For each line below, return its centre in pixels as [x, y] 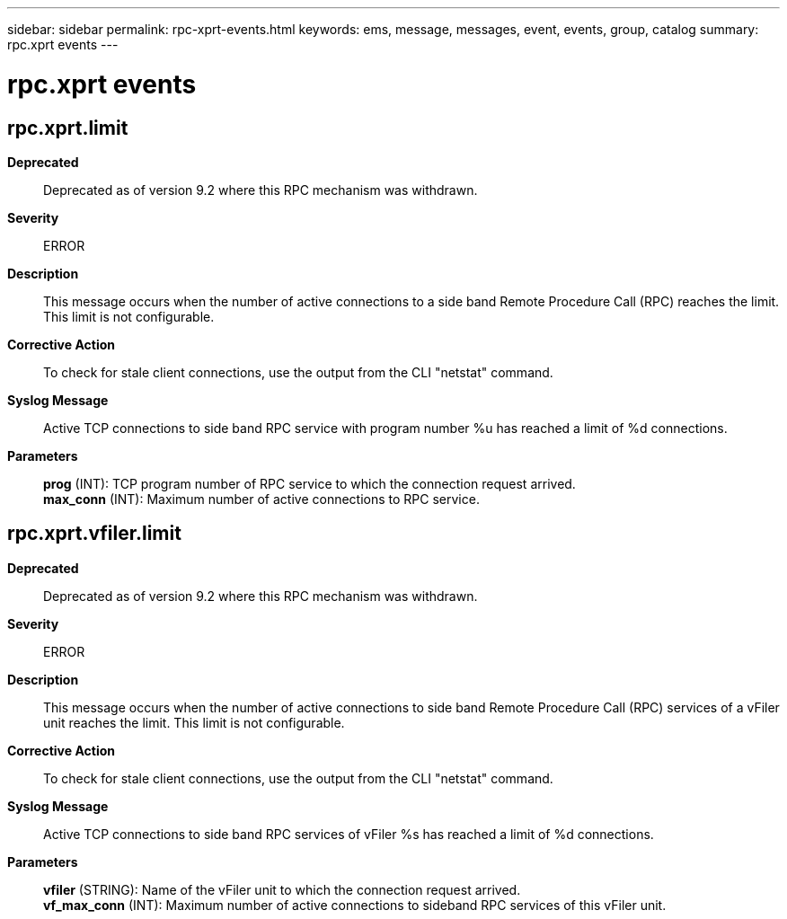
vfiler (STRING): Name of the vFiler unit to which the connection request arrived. [282, 889]
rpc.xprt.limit [68, 128]
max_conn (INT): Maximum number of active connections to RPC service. [261, 499]
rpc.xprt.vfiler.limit [94, 534]
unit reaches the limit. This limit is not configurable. [194, 722]
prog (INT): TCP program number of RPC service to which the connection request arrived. [309, 483]
